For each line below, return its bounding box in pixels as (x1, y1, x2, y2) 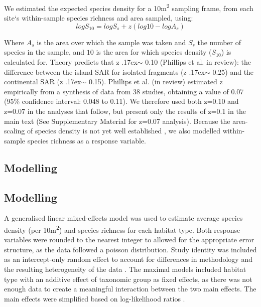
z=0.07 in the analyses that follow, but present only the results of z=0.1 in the (4, 106, 246, 116)
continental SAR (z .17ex (4, 76, 81, 87)
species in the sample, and (4, 47, 85, 57)
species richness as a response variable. (27, 135, 147, 145)
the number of (197, 37, 241, 47)
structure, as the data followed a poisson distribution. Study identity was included (4, 244, 257, 254)
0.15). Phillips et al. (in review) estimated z (88, 76, 223, 87)
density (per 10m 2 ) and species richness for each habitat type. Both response (4, 223, 240, 235)
